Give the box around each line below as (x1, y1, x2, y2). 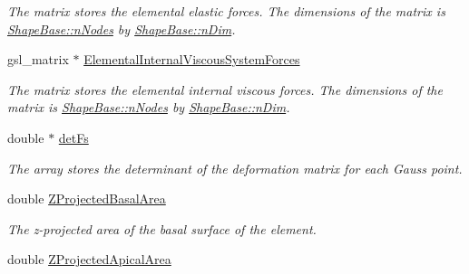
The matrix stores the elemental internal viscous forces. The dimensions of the (7, 80, 443, 99)
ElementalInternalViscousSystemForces (83, 50, 300, 69)
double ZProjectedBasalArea (7, 189, 166, 208)
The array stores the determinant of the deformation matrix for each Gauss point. (7, 158, 463, 177)
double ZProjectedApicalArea (7, 250, 171, 269)
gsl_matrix (7, 50, 69, 69)
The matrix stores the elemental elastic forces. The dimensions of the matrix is (7, 2, 445, 20)
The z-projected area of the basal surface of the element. (7, 219, 317, 238)
